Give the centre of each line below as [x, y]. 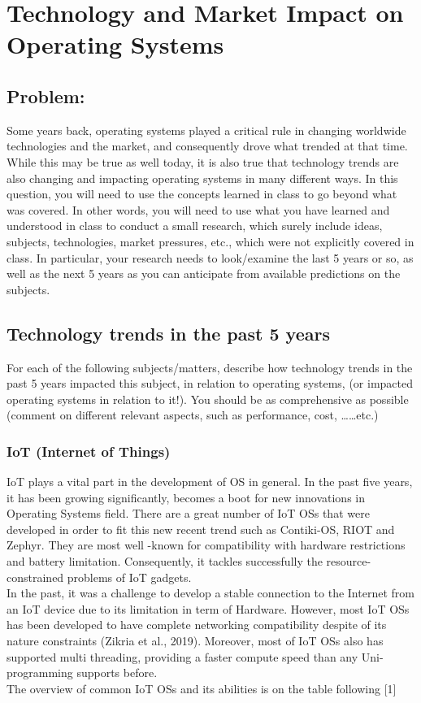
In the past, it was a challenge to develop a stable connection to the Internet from [210, 593]
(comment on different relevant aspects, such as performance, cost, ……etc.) [193, 415]
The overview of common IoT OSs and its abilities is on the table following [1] [202, 688]
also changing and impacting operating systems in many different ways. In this [202, 178]
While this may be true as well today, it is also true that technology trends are [203, 161]
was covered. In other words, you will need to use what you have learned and [198, 209]
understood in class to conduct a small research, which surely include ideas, [195, 226]
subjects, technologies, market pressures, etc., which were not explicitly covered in [210, 241]
